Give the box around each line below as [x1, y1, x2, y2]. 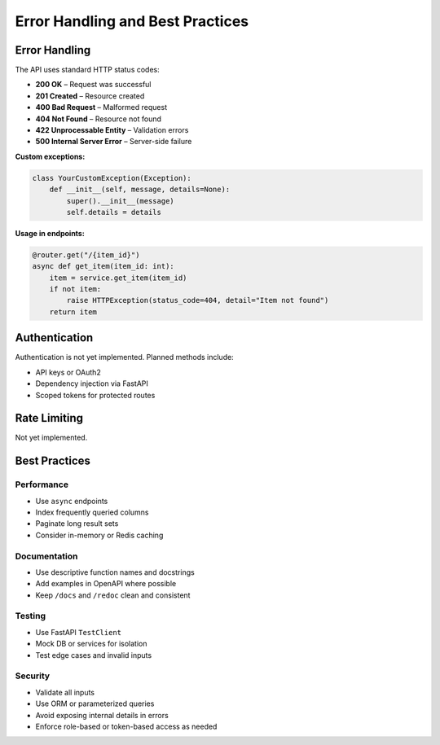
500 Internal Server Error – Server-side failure [35, 137, 192, 147]
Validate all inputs [35, 687, 95, 697]
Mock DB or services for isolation [35, 639, 147, 649]
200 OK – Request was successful [35, 80, 152, 90]
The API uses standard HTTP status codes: [15, 65, 161, 75]
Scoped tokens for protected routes [35, 390, 156, 400]
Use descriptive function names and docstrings [35, 567, 195, 577]
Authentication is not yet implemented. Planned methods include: [15, 353, 234, 362]
